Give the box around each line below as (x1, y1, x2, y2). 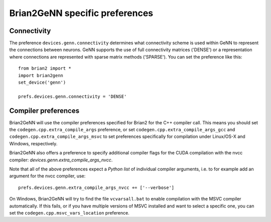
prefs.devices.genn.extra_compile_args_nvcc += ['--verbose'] (18, 184, 175, 190)
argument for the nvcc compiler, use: (9, 173, 86, 179)
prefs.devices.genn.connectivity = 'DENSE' (18, 93, 127, 99)
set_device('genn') (18, 80, 66, 85)
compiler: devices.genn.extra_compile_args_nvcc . (9, 157, 113, 163)
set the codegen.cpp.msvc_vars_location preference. (9, 210, 130, 215)
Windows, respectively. (9, 140, 58, 146)
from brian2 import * (18, 66, 71, 71)
